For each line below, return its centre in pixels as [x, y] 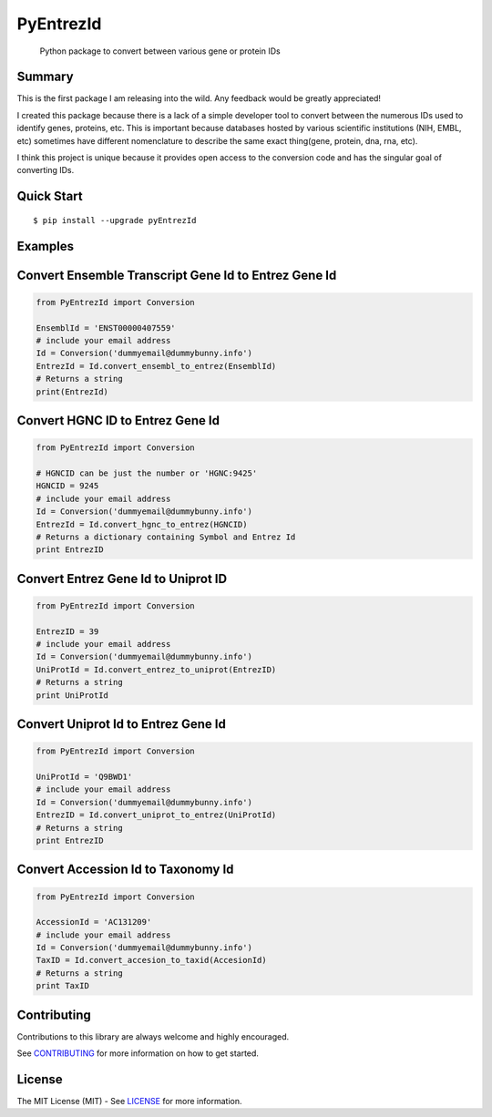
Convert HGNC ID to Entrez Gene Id [118, 420]
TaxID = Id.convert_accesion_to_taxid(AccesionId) [152, 960]
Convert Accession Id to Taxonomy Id [125, 870]
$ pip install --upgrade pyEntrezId [115, 220]
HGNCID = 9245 [67, 486]
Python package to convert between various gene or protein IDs [160, 51]
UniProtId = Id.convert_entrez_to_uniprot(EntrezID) [156, 669]
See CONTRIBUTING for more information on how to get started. [138, 1053]
